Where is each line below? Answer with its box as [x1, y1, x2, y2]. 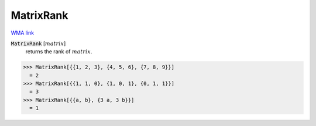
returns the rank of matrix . [25, 48, 92, 55]
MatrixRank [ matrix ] [11, 40, 66, 47]
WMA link [11, 29, 35, 36]
